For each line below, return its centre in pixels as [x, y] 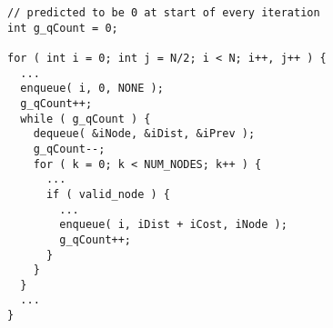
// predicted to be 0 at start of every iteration [164, 13]
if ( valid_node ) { [108, 194]
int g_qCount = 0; [63, 28]
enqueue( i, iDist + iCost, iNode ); [173, 225]
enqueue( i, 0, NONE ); [92, 89]
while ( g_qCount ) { [86, 119]
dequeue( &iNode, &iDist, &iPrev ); [144, 134]
